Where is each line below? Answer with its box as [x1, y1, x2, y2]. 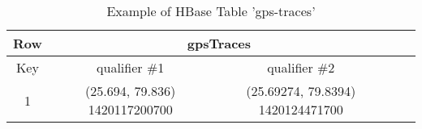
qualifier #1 [97, 58, 165, 77]
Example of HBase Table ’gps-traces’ [106, 2, 316, 20]
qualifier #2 [267, 58, 335, 77]
